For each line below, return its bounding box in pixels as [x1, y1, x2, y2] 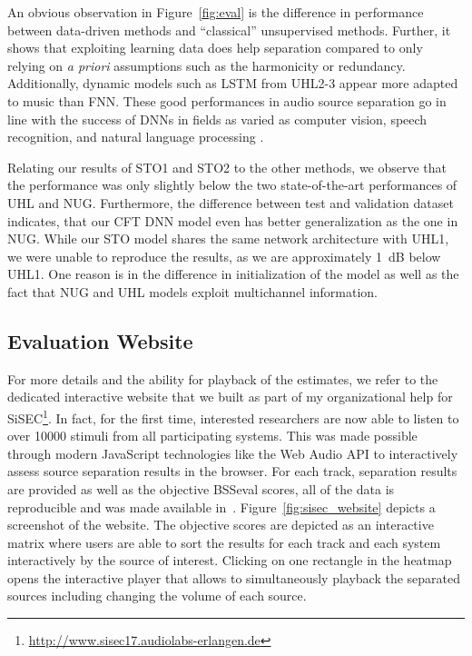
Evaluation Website [7, 326, 193, 354]
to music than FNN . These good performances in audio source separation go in [7, 91, 447, 110]
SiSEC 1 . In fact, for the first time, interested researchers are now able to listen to [7, 405, 459, 427]
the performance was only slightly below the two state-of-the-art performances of [7, 175, 457, 194]
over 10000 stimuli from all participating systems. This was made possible [7, 426, 418, 445]
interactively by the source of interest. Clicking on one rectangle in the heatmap [7, 551, 452, 570]
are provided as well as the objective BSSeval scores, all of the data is [7, 479, 395, 498]
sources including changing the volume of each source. [7, 586, 307, 605]
